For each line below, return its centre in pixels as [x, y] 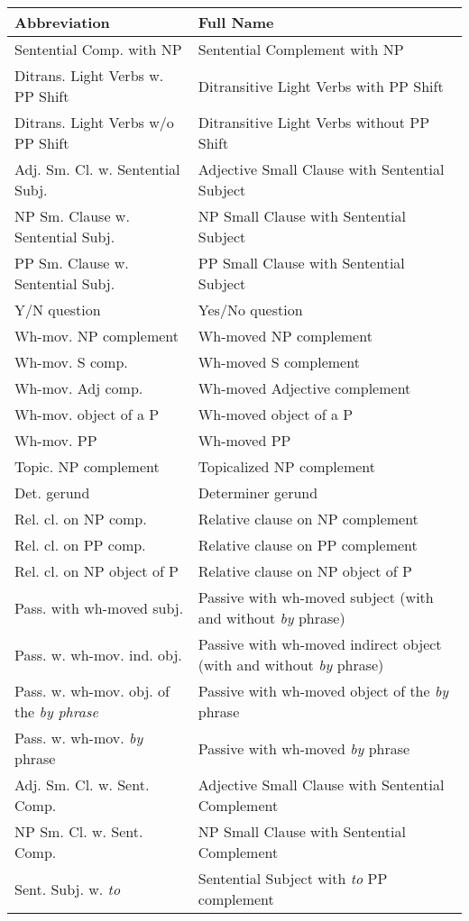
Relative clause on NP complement [308, 519]
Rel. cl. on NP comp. [81, 519]
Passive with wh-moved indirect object [320, 644]
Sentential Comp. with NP [98, 49]
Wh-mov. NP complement [97, 336]
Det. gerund [52, 492]
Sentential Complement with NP [301, 49]
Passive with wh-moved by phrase [304, 748]
